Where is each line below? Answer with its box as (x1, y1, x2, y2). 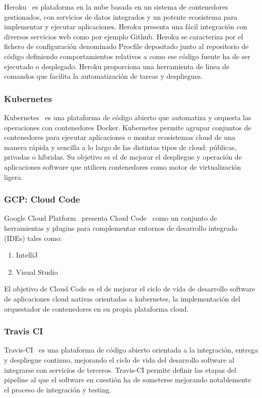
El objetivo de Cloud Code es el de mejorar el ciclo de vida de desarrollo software (4, 283, 255, 294)
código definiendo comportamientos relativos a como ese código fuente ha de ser (4, 51, 250, 61)
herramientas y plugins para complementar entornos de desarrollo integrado (4, 222, 238, 233)
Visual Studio (16, 266, 58, 277)
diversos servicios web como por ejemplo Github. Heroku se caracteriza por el (4, 31, 243, 41)
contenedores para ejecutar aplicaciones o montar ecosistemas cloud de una (4, 132, 235, 142)
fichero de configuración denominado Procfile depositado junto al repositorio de (4, 41, 249, 52)
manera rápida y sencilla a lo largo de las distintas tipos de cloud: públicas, (4, 141, 237, 152)
